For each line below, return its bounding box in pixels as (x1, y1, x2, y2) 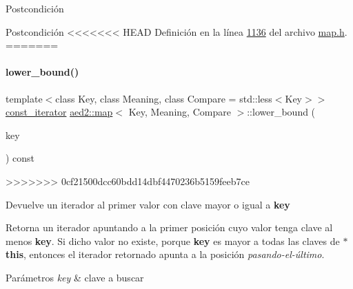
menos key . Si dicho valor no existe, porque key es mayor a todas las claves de (6, 233, 340, 248)
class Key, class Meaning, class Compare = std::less (55, 91, 272, 105)
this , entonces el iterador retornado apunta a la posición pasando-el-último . (6, 247, 325, 261)
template (6, 91, 43, 105)
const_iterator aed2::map (6, 105, 113, 119)
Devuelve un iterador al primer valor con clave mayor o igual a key (6, 197, 290, 211)
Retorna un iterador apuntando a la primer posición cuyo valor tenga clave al (6, 220, 333, 235)
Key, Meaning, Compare (128, 105, 231, 119)
